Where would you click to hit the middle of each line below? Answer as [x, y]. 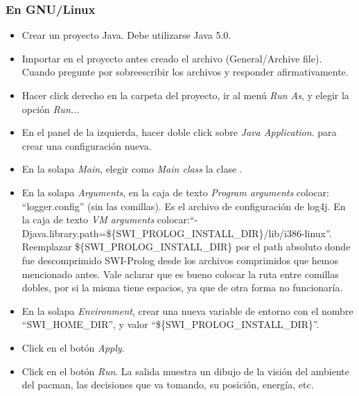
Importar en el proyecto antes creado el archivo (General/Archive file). [172, 58]
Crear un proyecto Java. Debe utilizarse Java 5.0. [126, 35]
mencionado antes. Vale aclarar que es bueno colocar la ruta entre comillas [180, 274]
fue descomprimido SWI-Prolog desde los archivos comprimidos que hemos [180, 260]
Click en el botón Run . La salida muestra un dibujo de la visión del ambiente [185, 371]
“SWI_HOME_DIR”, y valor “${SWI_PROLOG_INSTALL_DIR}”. [170, 324]
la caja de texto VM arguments [88, 219]
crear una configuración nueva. [87, 145]
